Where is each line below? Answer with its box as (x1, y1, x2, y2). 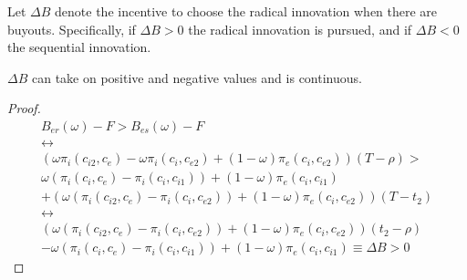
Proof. (7, 99, 41, 118)
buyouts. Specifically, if (7, 19, 136, 38)
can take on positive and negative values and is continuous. (31, 67, 362, 87)
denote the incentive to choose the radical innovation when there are (55, 2, 438, 20)
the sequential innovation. (7, 37, 151, 57)
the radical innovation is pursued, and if (188, 19, 412, 38)
